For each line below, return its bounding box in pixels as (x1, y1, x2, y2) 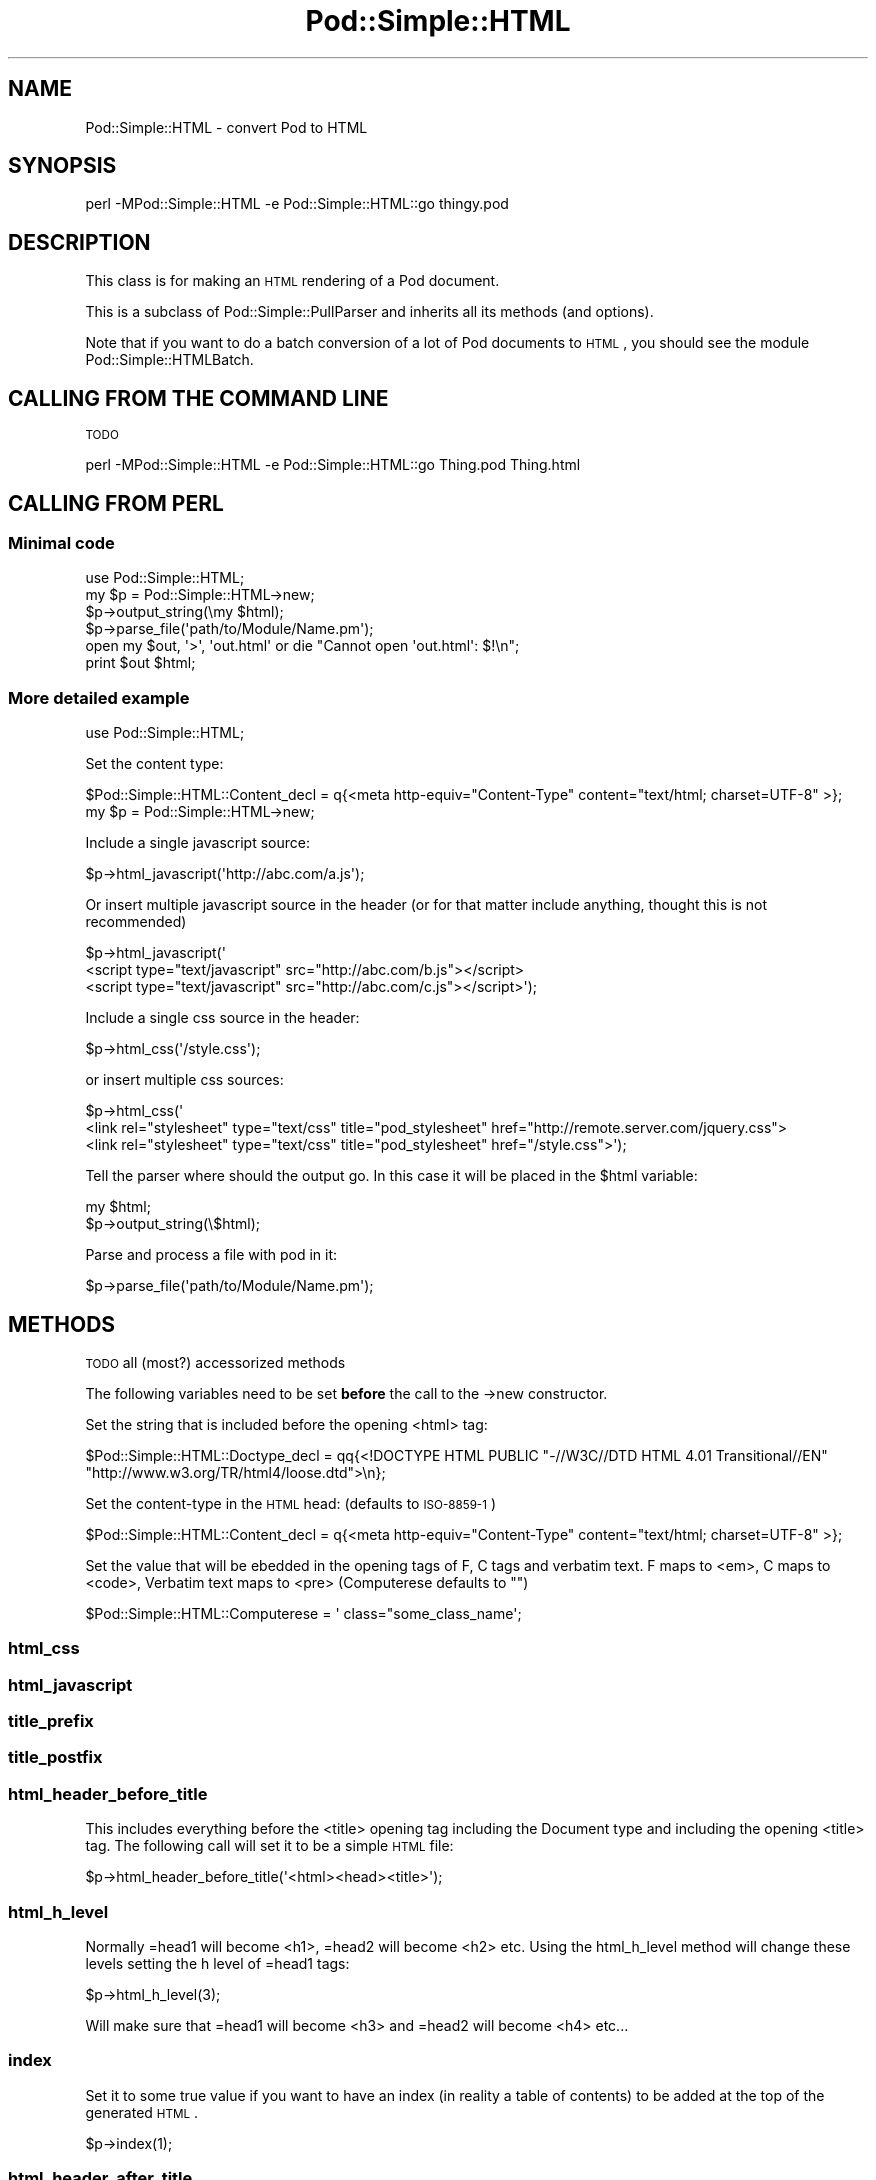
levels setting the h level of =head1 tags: (85, 1954, 350, 1972)
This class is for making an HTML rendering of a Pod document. (85, 272, 500, 290)
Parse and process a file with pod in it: (85, 1246, 338, 1264)
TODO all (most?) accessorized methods (85, 1353, 346, 1371)
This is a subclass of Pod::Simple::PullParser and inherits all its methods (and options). (85, 303, 654, 321)
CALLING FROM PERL (8, 490, 224, 516)
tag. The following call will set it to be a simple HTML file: (85, 1837, 454, 1855)
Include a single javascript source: (85, 834, 310, 852)
